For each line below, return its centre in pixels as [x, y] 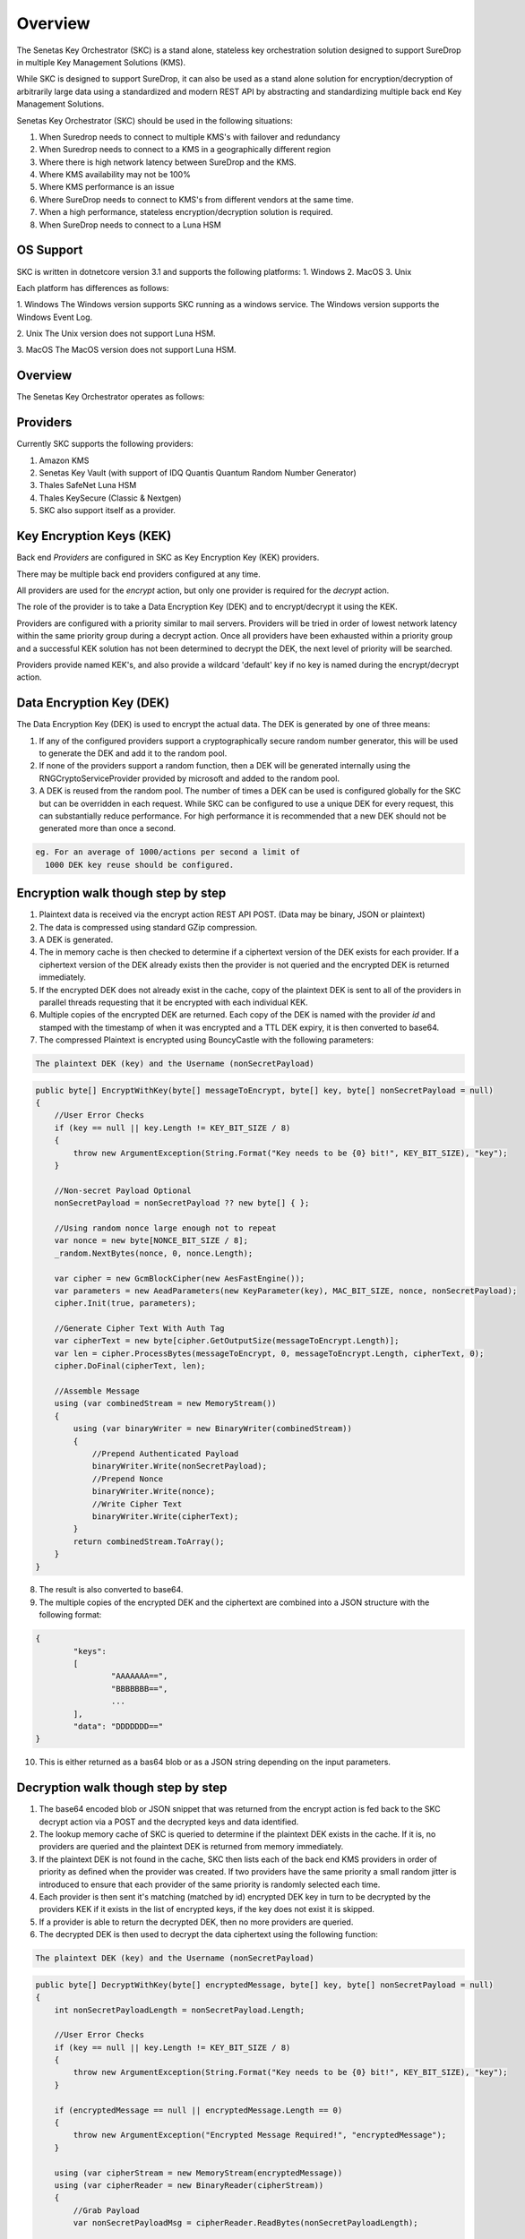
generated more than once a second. [108, 828]
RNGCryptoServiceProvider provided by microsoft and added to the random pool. [189, 778]
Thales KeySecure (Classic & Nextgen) [110, 498]
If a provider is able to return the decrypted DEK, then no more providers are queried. [196, 1922]
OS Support [50, 250]
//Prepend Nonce [128, 1479]
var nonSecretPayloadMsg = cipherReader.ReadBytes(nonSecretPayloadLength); [245, 2223]
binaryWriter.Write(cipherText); [165, 1516]
